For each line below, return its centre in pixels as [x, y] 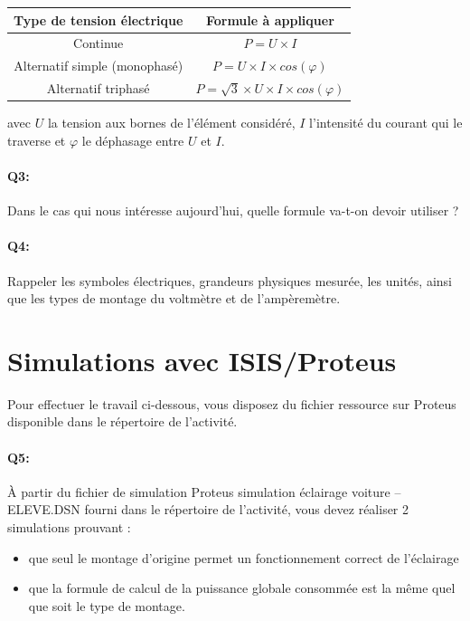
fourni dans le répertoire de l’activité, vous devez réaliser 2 [247, 509]
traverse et [37, 140]
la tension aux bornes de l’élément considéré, [171, 123]
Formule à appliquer [270, 19]
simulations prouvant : [69, 526]
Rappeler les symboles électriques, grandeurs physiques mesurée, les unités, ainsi [230, 280]
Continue [99, 43]
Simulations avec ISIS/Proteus [202, 360]
